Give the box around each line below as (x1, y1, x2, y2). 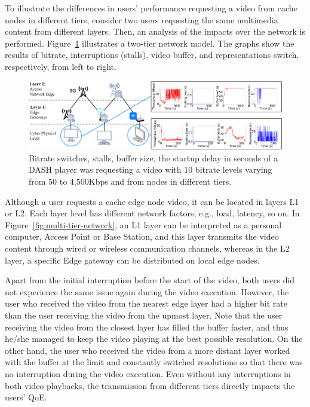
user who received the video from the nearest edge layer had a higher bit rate (5, 297, 287, 310)
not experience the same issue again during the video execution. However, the (5, 285, 289, 298)
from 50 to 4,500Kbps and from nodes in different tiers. (29, 175, 232, 188)
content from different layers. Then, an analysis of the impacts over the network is (5, 25, 305, 38)
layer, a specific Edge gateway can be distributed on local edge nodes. (5, 253, 260, 266)
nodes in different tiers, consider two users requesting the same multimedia (5, 13, 278, 26)
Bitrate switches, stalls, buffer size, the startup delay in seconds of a (29, 151, 278, 164)
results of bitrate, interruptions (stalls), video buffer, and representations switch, (5, 48, 299, 61)
